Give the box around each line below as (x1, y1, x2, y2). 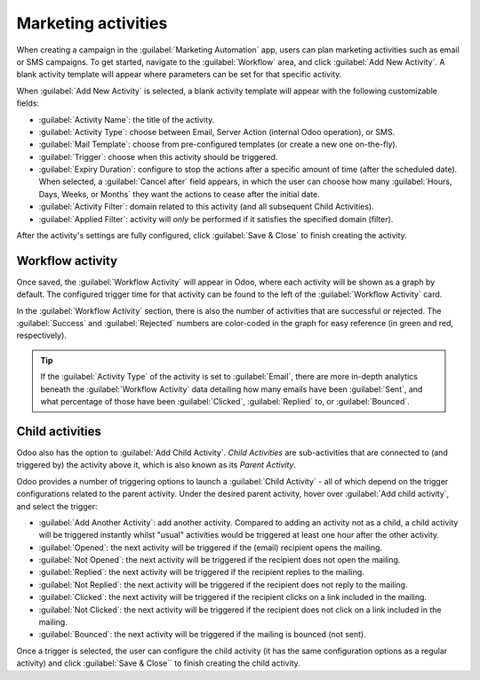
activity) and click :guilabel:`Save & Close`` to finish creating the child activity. (16, 658, 301, 668)
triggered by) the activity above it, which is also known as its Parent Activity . (16, 460, 297, 470)
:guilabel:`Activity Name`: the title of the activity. (38, 114, 215, 124)
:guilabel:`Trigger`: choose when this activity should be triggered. (38, 151, 278, 162)
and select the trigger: (16, 500, 98, 511)
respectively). (16, 330, 67, 341)
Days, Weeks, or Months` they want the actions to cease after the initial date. (38, 188, 320, 199)
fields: (16, 98, 40, 108)
